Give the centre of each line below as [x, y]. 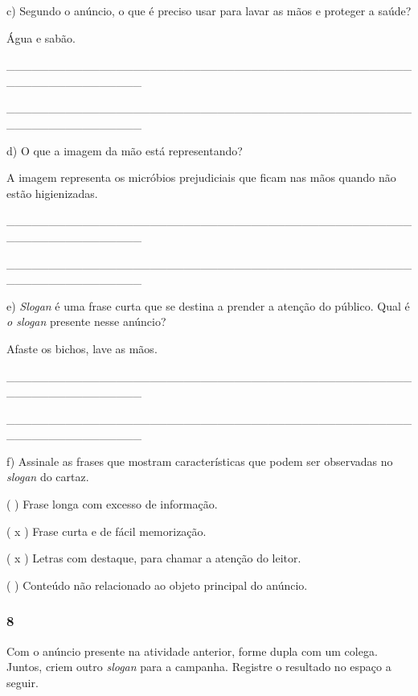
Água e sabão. [41, 37]
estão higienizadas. [52, 193]
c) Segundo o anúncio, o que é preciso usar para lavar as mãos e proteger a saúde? [209, 10]
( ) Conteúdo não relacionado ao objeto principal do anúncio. [157, 585]
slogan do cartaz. [48, 477]
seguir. [23, 682]
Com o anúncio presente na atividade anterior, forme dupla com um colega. [192, 651]
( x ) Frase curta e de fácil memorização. [107, 531]
